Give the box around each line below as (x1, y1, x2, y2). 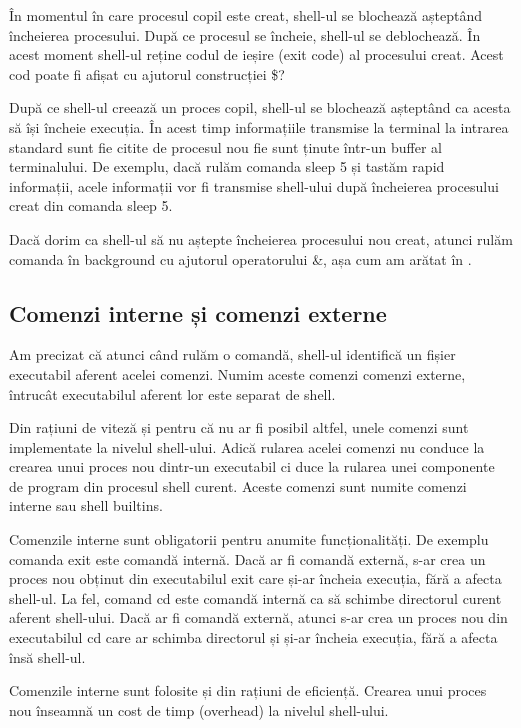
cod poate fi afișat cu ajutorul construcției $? (9, 63, 285, 84)
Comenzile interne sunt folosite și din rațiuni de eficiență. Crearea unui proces (9, 680, 487, 701)
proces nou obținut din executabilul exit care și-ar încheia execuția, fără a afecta (9, 568, 502, 589)
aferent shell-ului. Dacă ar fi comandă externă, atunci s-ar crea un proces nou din (9, 607, 508, 628)
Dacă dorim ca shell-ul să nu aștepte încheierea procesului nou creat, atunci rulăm (9, 228, 513, 249)
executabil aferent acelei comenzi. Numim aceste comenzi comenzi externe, (9, 363, 466, 384)
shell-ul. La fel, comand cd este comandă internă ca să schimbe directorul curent (9, 587, 502, 608)
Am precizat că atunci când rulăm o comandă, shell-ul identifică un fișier (9, 344, 456, 365)
